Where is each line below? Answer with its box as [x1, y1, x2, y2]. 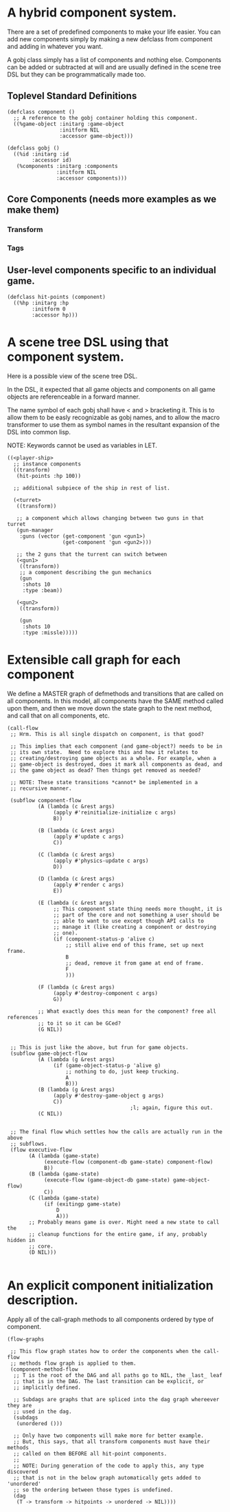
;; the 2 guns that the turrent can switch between [16, 551, 168, 558]
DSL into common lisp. [7, 428, 71, 436]
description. [7, 1292, 79, 1308]
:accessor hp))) [32, 311, 78, 318]
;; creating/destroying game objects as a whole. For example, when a [10, 755, 216, 762]
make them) [7, 204, 60, 216]
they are [7, 1402, 32, 1409]
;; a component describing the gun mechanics [19, 569, 152, 576]
